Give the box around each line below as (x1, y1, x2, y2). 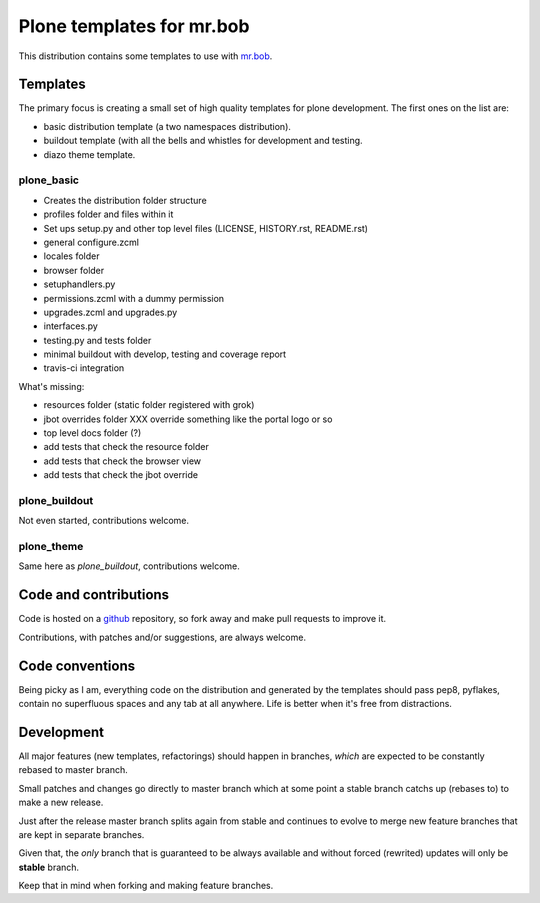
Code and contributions (18, 586, 170, 604)
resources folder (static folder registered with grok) (43, 399, 255, 411)
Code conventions (18, 657, 135, 674)
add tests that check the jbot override (43, 469, 199, 481)
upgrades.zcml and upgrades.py (43, 306, 178, 318)
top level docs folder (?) (43, 427, 142, 439)
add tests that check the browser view (43, 455, 202, 467)
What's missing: (18, 380, 85, 392)
